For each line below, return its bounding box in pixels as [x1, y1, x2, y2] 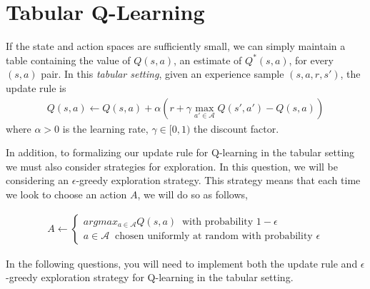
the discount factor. [193, 121, 279, 136]
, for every [289, 52, 334, 67]
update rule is [6, 80, 66, 95]
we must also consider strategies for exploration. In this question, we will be [6, 158, 338, 173]
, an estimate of [174, 52, 242, 67]
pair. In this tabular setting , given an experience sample [41, 66, 284, 81]
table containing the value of [6, 52, 131, 67]
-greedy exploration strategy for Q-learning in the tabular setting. [6, 270, 294, 285]
